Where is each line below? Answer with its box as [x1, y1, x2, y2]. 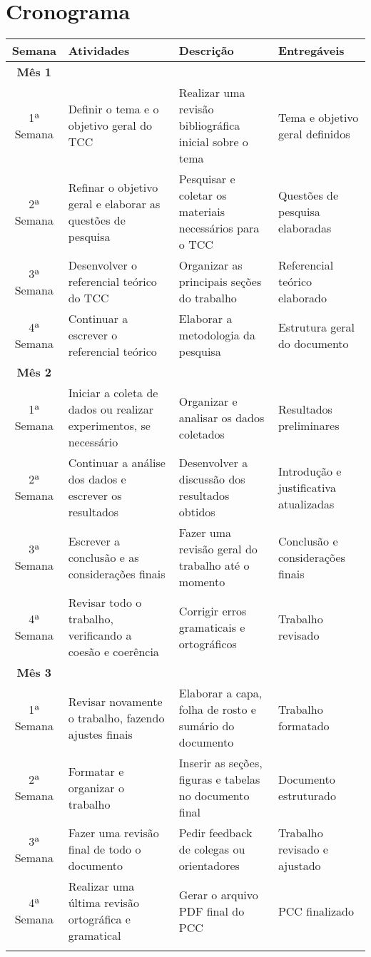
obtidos [178, 503, 215, 521]
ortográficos [178, 635, 237, 652]
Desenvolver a [178, 454, 248, 471]
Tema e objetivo [278, 108, 359, 126]
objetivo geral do [68, 117, 153, 134]
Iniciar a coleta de [68, 384, 158, 401]
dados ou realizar [68, 401, 153, 418]
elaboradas [278, 220, 332, 237]
